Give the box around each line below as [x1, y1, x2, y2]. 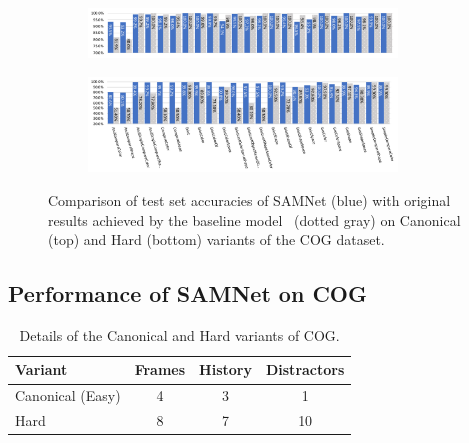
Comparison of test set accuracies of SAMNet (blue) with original [48, 189, 451, 210]
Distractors [265, 359, 345, 380]
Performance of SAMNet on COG [8, 278, 367, 309]
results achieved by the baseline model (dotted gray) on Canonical [48, 209, 461, 230]
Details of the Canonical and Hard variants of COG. [19, 324, 340, 345]
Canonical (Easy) [15, 385, 121, 406]
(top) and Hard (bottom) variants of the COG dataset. [48, 229, 385, 250]
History [199, 359, 252, 380]
